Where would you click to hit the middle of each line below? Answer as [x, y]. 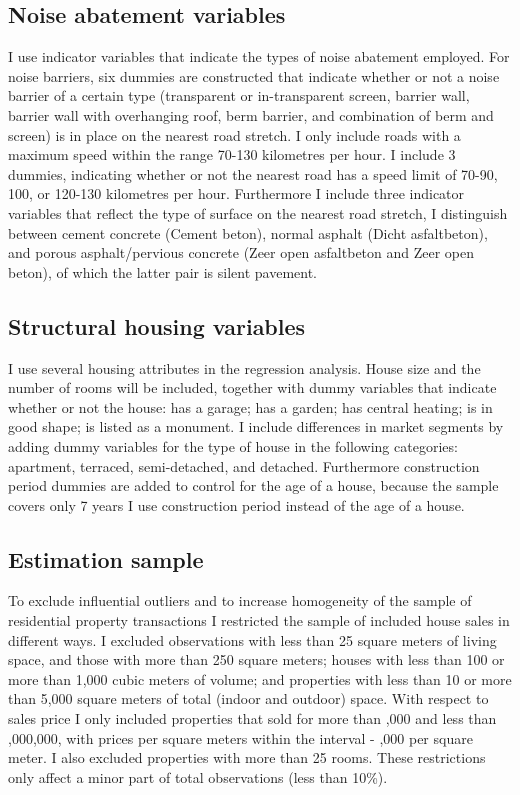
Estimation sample [106, 558]
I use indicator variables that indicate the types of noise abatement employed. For [259, 56]
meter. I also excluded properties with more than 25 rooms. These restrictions [247, 757]
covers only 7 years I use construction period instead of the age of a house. [236, 504]
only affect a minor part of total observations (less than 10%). [198, 776]
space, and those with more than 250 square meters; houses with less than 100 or [256, 659]
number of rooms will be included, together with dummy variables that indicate [252, 387]
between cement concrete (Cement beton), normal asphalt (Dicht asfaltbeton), [248, 232]
